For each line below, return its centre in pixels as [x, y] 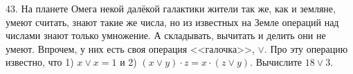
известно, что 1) [40, 62]
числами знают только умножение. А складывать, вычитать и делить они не [166, 35]
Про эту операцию [309, 48]
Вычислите [279, 62]
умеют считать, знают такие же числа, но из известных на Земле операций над [172, 22]
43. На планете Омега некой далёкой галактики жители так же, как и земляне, [171, 8]
